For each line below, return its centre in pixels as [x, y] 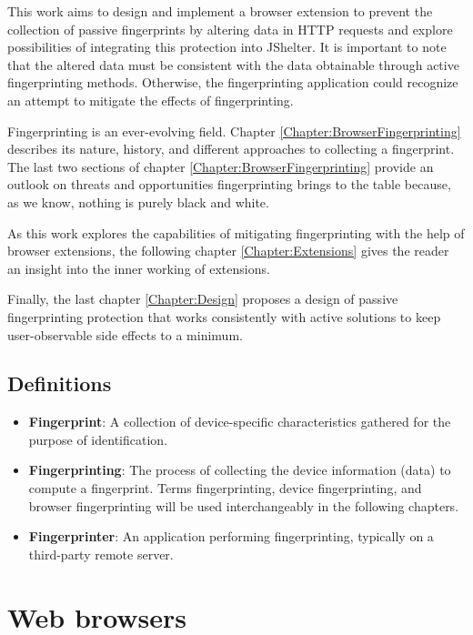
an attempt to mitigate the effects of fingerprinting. [151, 100]
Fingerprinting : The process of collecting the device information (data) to [240, 470]
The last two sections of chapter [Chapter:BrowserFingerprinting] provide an [221, 166]
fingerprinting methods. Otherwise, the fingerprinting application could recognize [233, 82]
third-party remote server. [101, 554]
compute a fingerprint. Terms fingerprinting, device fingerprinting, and [225, 488]
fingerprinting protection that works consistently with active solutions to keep [224, 316]
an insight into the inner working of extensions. [139, 268]
